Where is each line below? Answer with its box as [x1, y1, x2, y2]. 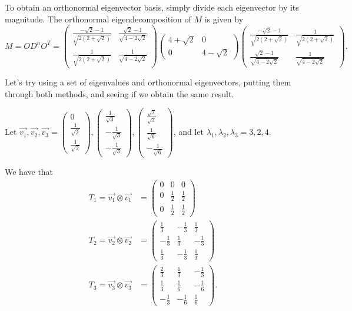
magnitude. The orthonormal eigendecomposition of [5, 12, 191, 25]
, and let [173, 125, 204, 138]
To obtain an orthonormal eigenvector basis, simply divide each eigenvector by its [5, 1, 299, 13]
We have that [5, 166, 54, 178]
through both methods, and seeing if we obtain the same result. [5, 87, 234, 100]
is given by [204, 12, 244, 25]
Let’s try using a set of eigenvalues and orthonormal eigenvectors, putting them [5, 75, 291, 88]
